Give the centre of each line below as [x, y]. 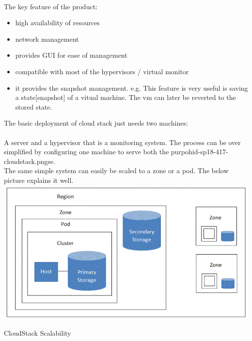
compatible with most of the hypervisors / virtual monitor [102, 71]
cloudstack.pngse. [30, 161]
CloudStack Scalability [38, 333]
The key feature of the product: [51, 6]
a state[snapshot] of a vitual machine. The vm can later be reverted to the [126, 97]
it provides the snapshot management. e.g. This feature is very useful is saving [132, 88]
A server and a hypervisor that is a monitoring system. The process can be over [122, 142]
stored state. [34, 106]
